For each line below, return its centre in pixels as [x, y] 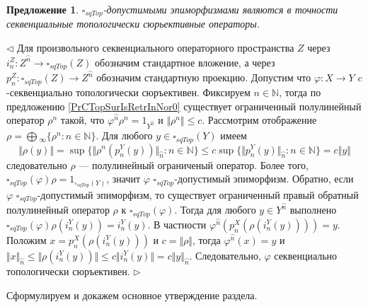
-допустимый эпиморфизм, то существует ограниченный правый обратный [198, 194]
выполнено [313, 210]
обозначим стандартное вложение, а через [185, 62]
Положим [27, 239]
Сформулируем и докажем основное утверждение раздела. [132, 295]
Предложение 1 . [43, 9]
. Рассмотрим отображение [259, 120]
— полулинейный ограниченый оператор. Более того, [194, 164]
